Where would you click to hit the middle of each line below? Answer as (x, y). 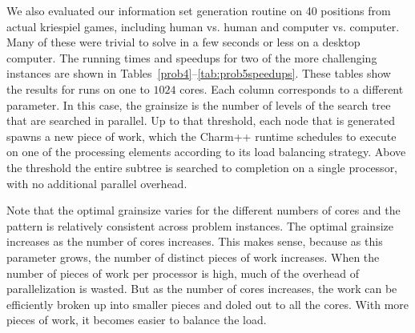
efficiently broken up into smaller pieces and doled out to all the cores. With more (208, 304)
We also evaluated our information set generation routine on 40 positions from (199, 10)
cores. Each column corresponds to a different (292, 88)
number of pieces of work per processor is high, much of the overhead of (183, 273)
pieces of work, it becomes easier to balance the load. (137, 320)
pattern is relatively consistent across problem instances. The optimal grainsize (200, 225)
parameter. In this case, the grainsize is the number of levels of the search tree (199, 104)
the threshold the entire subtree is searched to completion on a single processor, (202, 167)
